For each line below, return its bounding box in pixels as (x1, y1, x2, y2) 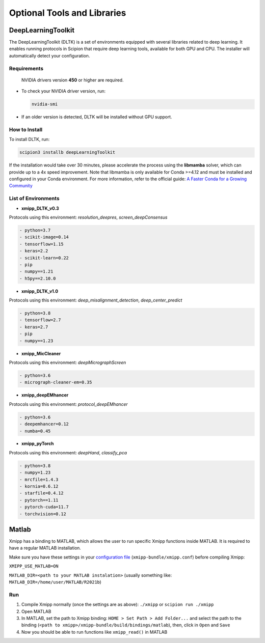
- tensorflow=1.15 (19, 241, 64, 247)
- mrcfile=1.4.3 (19, 476, 59, 482)
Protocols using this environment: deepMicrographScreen (9, 359, 126, 365)
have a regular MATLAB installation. (9, 545, 81, 551)
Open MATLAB (21, 608, 52, 614)
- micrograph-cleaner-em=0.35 (19, 380, 92, 385)
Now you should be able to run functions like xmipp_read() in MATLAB (21, 629, 168, 635)
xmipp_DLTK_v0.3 (21, 205, 59, 211)
